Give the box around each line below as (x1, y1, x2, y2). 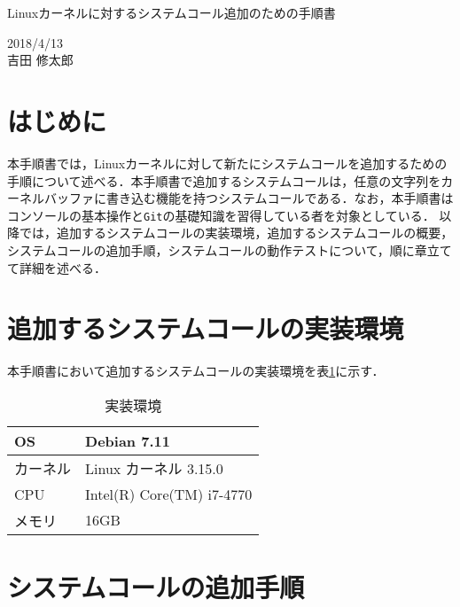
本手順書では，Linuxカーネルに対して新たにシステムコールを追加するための (7, 153, 448, 172)
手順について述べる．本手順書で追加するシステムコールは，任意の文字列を (7, 171, 441, 190)
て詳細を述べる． (7, 258, 106, 276)
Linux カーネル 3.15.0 (85, 457, 223, 479)
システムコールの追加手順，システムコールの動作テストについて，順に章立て (7, 240, 452, 259)
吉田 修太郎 (7, 51, 74, 69)
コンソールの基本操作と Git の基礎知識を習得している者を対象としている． (7, 206, 435, 224)
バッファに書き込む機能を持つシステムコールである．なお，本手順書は (43, 189, 454, 207)
